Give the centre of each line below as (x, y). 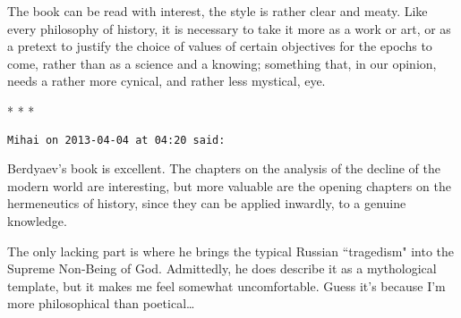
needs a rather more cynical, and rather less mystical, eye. (166, 81)
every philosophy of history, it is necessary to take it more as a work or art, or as (229, 28)
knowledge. (37, 221)
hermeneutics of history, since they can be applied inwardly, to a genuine (207, 203)
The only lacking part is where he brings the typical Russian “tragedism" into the (231, 251)
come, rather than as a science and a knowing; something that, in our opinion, (222, 63)
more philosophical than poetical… (101, 303)
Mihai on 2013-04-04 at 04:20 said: (116, 140)
